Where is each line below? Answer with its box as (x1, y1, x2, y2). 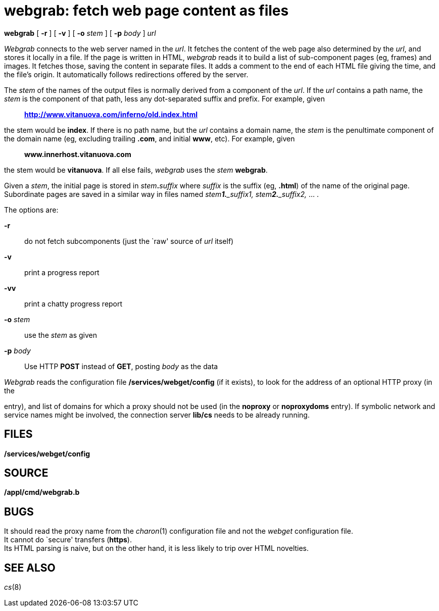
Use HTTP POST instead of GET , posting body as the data (24, 362, 218, 371)
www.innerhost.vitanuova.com (24, 149, 131, 159)
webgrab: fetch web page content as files (4, 2, 289, 19)
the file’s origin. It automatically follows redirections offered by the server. (4, 70, 249, 79)
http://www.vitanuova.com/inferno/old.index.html (24, 110, 198, 119)
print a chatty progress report (24, 299, 123, 308)
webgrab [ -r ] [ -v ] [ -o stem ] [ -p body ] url (4, 28, 156, 37)
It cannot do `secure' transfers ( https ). (4, 535, 132, 544)
